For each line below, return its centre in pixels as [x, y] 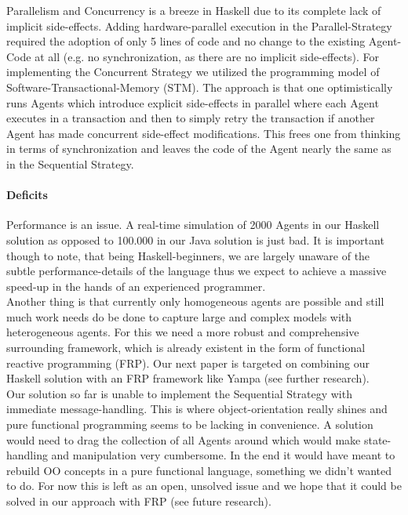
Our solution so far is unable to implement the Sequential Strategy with [179, 393]
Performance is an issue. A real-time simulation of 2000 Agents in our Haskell [193, 225]
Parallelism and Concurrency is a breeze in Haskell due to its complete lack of [194, 10]
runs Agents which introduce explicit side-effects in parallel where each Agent [193, 102]
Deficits [27, 195]
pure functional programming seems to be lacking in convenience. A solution [190, 424]
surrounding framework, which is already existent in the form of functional [186, 348]
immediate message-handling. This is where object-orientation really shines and [197, 409]
